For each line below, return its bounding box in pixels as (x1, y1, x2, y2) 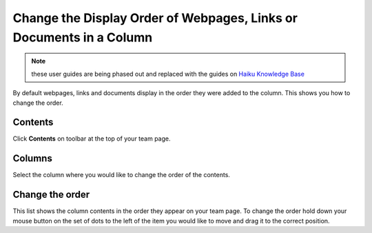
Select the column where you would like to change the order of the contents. (12, 171, 231, 179)
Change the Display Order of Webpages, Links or (12, 10, 298, 26)
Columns (12, 152, 53, 165)
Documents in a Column (12, 30, 153, 45)
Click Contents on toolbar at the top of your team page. (12, 134, 171, 143)
